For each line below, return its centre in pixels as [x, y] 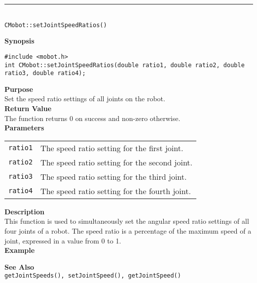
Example [20, 250]
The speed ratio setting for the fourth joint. [116, 191]
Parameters [24, 128]
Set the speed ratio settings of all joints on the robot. [85, 99]
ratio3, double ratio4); [45, 73]
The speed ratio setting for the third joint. [114, 176]
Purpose [19, 89]
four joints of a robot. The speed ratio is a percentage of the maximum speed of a [128, 230]
